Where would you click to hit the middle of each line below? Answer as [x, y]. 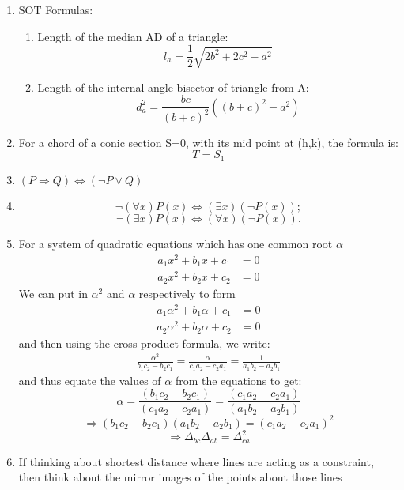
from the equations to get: [238, 380]
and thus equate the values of [90, 380]
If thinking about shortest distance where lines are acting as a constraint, [196, 461]
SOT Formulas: [56, 9]
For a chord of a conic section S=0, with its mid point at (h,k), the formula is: [208, 142]
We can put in [53, 293]
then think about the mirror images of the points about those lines [180, 477]
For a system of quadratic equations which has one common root [176, 244]
